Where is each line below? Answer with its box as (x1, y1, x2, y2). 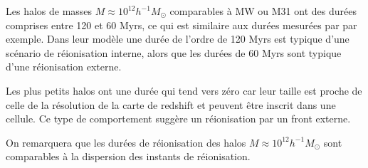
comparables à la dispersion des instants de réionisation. (6, 149, 251, 164)
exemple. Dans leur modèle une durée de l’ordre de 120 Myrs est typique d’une (6, 31, 349, 46)
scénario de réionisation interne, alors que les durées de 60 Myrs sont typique (6, 45, 342, 60)
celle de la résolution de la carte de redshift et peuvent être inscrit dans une (6, 97, 336, 112)
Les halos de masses (6, 4, 93, 18)
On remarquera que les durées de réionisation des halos (6, 135, 246, 149)
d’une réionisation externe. (6, 59, 122, 74)
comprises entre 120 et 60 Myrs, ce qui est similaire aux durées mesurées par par (6, 17, 357, 32)
